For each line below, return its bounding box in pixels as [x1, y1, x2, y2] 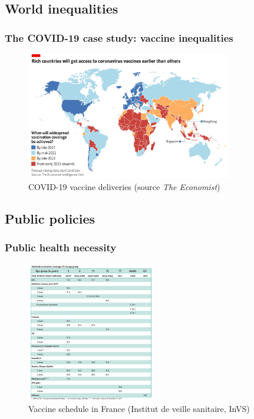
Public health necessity [5, 240, 117, 255]
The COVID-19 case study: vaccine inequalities [5, 30, 233, 45]
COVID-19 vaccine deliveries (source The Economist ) [28, 180, 220, 192]
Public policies [5, 209, 95, 227]
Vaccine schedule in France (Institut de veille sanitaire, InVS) [28, 403, 250, 415]
